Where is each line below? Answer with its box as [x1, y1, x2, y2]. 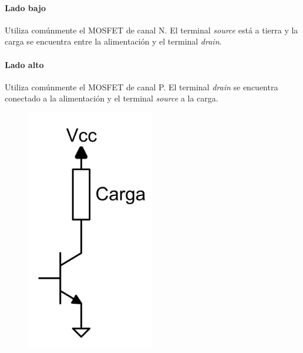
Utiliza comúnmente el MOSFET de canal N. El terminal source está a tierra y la [5, 23, 298, 36]
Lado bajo [5, 1, 46, 13]
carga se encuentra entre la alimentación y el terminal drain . [5, 35, 222, 47]
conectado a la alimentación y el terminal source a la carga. [5, 92, 218, 104]
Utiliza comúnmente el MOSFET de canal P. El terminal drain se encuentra [5, 80, 278, 93]
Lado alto [5, 58, 44, 70]
